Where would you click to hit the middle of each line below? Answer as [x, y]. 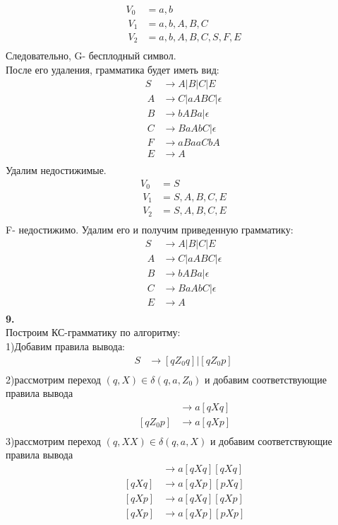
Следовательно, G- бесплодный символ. [91, 56]
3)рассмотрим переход [53, 440]
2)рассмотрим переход [53, 379]
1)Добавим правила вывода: [65, 346]
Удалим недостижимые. [56, 169]
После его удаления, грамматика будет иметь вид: [113, 70]
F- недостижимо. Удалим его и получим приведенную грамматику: [150, 229]
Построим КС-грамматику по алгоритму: [93, 332]
